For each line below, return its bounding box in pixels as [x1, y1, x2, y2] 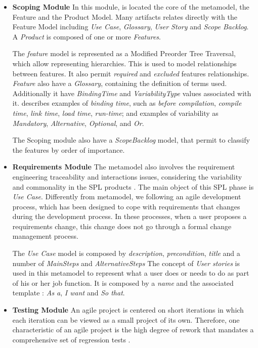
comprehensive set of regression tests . [12, 334, 131, 344]
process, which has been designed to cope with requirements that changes [12, 201, 240, 211]
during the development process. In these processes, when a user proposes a [12, 211, 247, 222]
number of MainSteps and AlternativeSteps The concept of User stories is [12, 257, 240, 268]
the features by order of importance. [12, 144, 125, 155]
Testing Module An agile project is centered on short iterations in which [12, 304, 244, 315]
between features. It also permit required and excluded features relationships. [12, 68, 249, 78]
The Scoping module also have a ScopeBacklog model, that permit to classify [12, 135, 250, 145]
